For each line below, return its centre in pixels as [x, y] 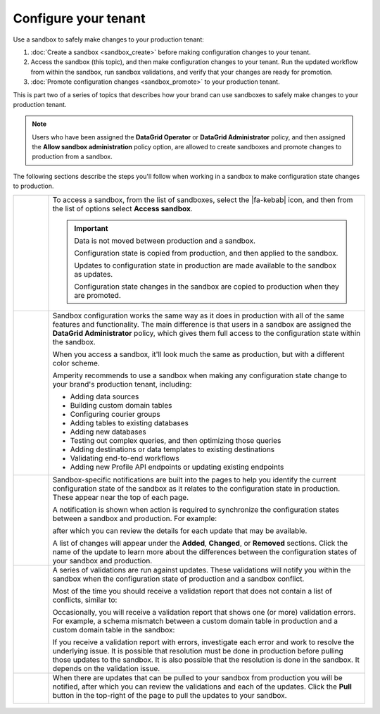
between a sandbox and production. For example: [135, 518]
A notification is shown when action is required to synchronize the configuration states [196, 509]
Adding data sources [104, 396]
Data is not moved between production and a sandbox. [165, 241]
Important [91, 228]
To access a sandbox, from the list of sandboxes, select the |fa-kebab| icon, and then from [203, 199]
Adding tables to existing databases [129, 422]
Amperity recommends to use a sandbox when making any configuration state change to [200, 375]
